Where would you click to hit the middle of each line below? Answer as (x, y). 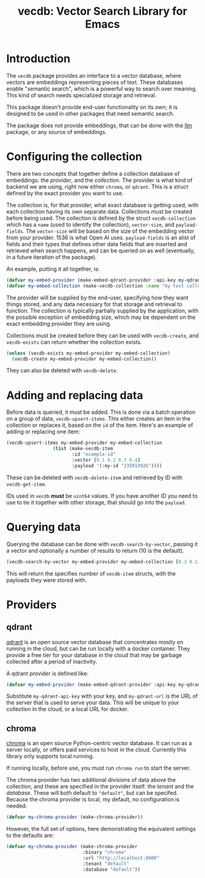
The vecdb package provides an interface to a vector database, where (94, 75)
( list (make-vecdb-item (83, 449)
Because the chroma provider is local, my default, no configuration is (93, 800)
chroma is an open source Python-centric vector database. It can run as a (99, 743)
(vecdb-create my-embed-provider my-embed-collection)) (84, 359)
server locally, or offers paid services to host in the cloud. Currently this (96, 750)
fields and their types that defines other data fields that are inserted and (97, 244)
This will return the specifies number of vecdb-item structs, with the (91, 573)
